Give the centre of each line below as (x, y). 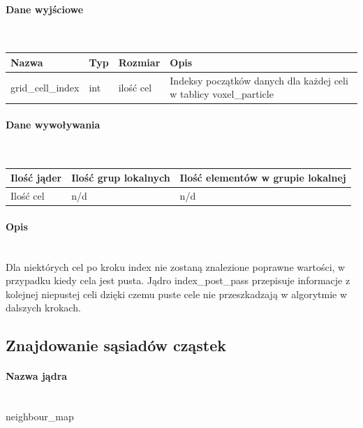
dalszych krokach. (43, 308)
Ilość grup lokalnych (121, 178)
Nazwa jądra (37, 376)
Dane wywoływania (53, 125)
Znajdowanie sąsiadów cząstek (116, 345)
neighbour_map (40, 416)
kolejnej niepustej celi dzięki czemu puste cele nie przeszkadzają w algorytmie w (177, 294)
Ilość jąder (36, 178)
